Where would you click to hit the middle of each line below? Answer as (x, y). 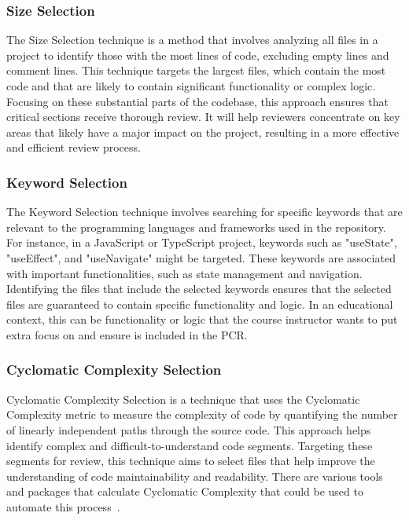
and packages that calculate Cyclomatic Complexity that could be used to (185, 491)
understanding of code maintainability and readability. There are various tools (195, 476)
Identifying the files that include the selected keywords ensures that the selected (199, 289)
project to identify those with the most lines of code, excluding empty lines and (198, 55)
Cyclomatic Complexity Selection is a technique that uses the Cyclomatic (183, 399)
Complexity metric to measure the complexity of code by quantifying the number (202, 414)
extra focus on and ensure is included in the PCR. (127, 334)
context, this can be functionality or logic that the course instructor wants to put (202, 319)
